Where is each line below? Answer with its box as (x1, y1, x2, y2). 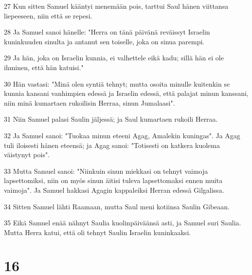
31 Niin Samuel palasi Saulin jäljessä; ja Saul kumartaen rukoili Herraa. (4, 114, 218, 124)
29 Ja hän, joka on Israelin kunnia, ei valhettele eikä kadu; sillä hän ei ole (4, 53, 224, 63)
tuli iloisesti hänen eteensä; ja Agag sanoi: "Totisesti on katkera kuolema (4, 140, 220, 150)
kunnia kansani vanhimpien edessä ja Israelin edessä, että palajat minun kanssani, (4, 88, 249, 98)
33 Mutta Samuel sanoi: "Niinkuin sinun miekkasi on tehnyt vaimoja (4, 165, 208, 176)
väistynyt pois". (4, 149, 50, 160)
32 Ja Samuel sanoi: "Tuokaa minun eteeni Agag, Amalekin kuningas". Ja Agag (4, 130, 240, 140)
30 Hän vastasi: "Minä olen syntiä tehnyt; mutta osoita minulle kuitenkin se (4, 78, 230, 89)
